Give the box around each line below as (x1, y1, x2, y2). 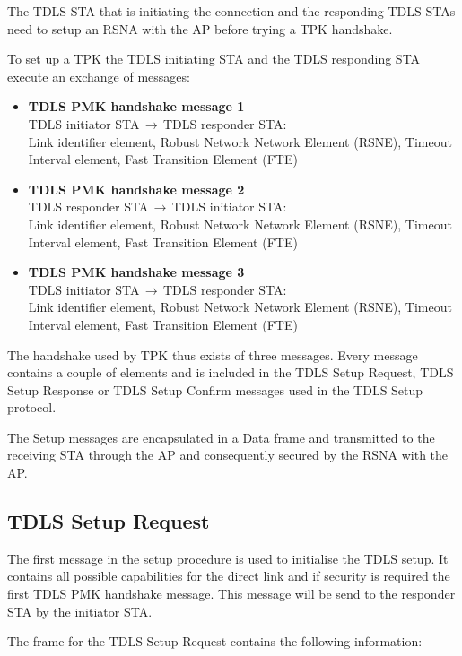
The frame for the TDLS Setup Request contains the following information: (7, 632, 423, 651)
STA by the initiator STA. (7, 601, 153, 620)
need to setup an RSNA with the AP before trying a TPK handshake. (7, 19, 393, 38)
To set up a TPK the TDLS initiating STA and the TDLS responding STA (7, 49, 421, 68)
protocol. (7, 398, 57, 417)
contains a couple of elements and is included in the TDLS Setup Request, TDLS (7, 363, 454, 382)
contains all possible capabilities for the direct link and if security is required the (7, 566, 450, 585)
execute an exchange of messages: (7, 66, 190, 85)
